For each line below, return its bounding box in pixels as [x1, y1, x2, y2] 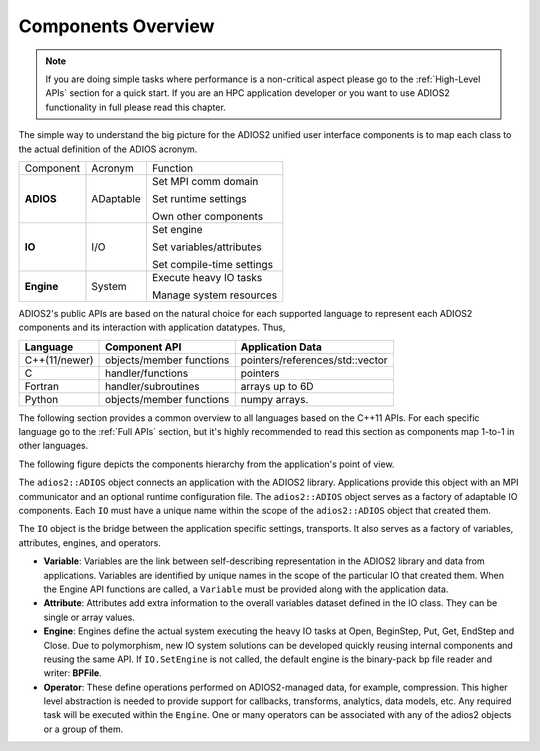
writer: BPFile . [43, 667, 102, 679]
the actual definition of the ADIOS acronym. [18, 143, 198, 155]
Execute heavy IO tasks [151, 270, 263, 284]
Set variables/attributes [151, 240, 262, 254]
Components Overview [18, 15, 215, 37]
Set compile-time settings [151, 257, 274, 271]
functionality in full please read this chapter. [45, 101, 227, 113]
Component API [105, 340, 182, 354]
